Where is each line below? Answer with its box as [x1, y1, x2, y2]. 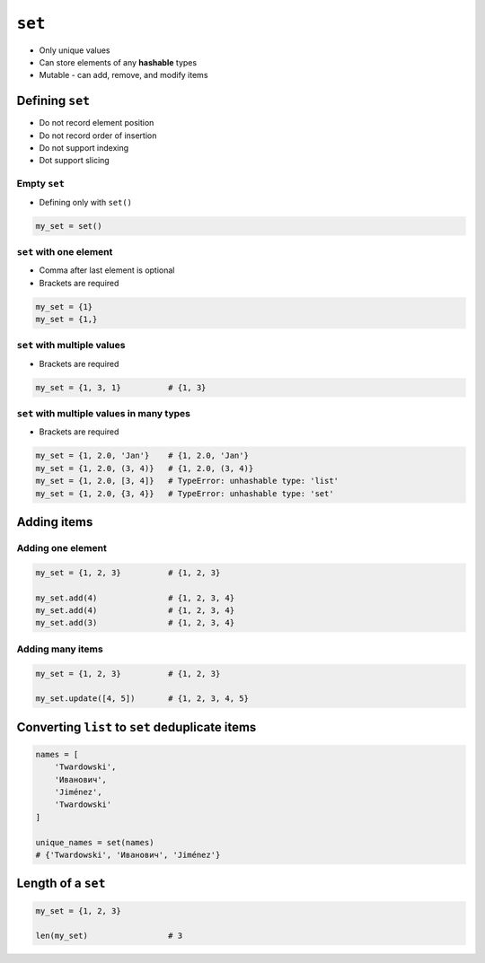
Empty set [16, 178, 65, 190]
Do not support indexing [39, 143, 129, 153]
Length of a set [16, 876, 106, 891]
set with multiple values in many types [16, 407, 190, 420]
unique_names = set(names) [35, 837, 154, 847]
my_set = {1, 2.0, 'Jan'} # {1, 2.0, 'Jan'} [35, 451, 249, 461]
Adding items [16, 514, 93, 530]
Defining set [16, 93, 90, 109]
